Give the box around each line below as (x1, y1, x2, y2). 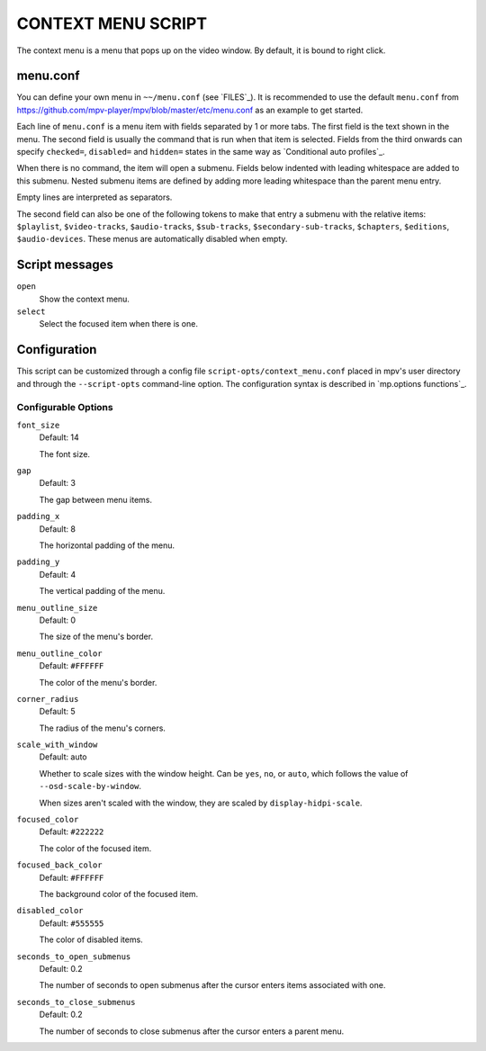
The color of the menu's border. (39, 677, 157, 687)
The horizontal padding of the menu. (39, 540, 175, 551)
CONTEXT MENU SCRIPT (16, 13, 207, 33)
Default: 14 (39, 432, 80, 443)
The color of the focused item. (39, 842, 152, 854)
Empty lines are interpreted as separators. (16, 192, 173, 202)
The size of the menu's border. (39, 631, 153, 642)
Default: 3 (39, 478, 76, 489)
